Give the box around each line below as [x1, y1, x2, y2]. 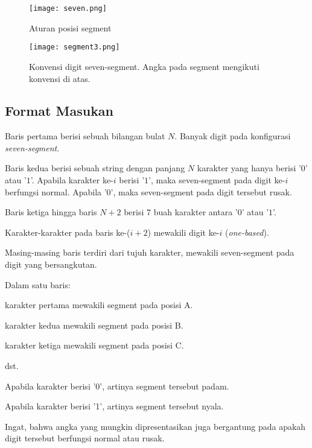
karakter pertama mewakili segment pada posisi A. [5, 298, 193, 311]
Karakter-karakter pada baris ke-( [5, 226, 130, 238]
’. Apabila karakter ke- [30, 174, 113, 186]
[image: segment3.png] [29, 43, 120, 52]
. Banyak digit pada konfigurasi [174, 130, 291, 142]
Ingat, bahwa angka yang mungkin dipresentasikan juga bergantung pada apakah [5, 420, 306, 432]
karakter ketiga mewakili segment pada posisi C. [5, 339, 184, 352]
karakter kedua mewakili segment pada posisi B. [5, 318, 183, 331]
